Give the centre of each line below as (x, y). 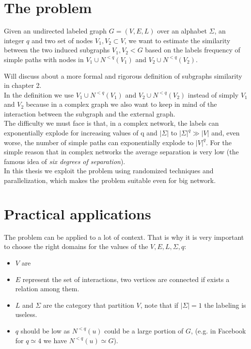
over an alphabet (182, 31)
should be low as (45, 330)
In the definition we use (39, 94)
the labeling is (225, 305)
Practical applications (78, 213)
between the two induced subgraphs (57, 50)
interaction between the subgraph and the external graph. (90, 113)
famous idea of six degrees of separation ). (65, 161)
